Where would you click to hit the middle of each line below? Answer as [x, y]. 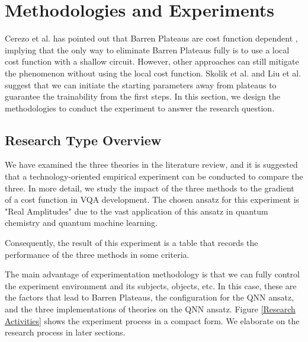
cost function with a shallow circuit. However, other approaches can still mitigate [152, 61]
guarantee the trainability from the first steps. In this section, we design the [142, 96]
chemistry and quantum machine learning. [81, 223]
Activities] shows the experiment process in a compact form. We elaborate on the [152, 320]
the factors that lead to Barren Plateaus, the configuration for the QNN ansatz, [150, 297]
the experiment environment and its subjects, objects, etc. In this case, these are [151, 285]
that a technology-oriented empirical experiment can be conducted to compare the [154, 176]
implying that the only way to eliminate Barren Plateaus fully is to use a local [147, 49]
